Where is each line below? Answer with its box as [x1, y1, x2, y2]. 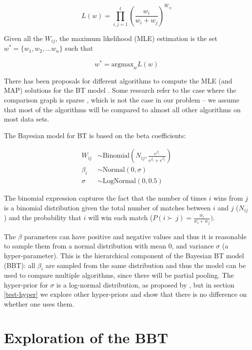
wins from [213, 193, 243, 203]
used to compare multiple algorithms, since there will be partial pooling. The [4, 270, 234, 280]
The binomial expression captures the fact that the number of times [4, 193, 207, 203]
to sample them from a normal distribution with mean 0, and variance [4, 241, 214, 251]
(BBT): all [4, 260, 36, 270]
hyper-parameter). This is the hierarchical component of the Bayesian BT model [4, 250, 244, 260]
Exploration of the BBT [4, 327, 168, 347]
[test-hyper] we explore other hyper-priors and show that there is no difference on [4, 289, 247, 299]
